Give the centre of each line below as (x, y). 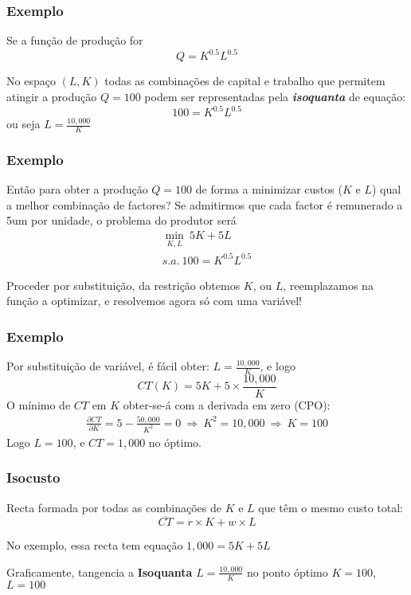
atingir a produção (52, 96)
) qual (386, 189)
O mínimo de (39, 404)
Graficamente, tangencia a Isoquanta (100, 572)
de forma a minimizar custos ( (269, 189)
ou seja (23, 123)
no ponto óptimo (287, 572)
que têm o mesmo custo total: (331, 507)
